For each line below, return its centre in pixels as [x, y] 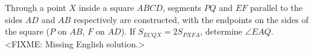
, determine [221, 31]
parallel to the [276, 7]
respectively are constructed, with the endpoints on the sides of [191, 19]
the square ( [27, 31]
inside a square [106, 7]
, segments [182, 7]
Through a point [36, 7]
